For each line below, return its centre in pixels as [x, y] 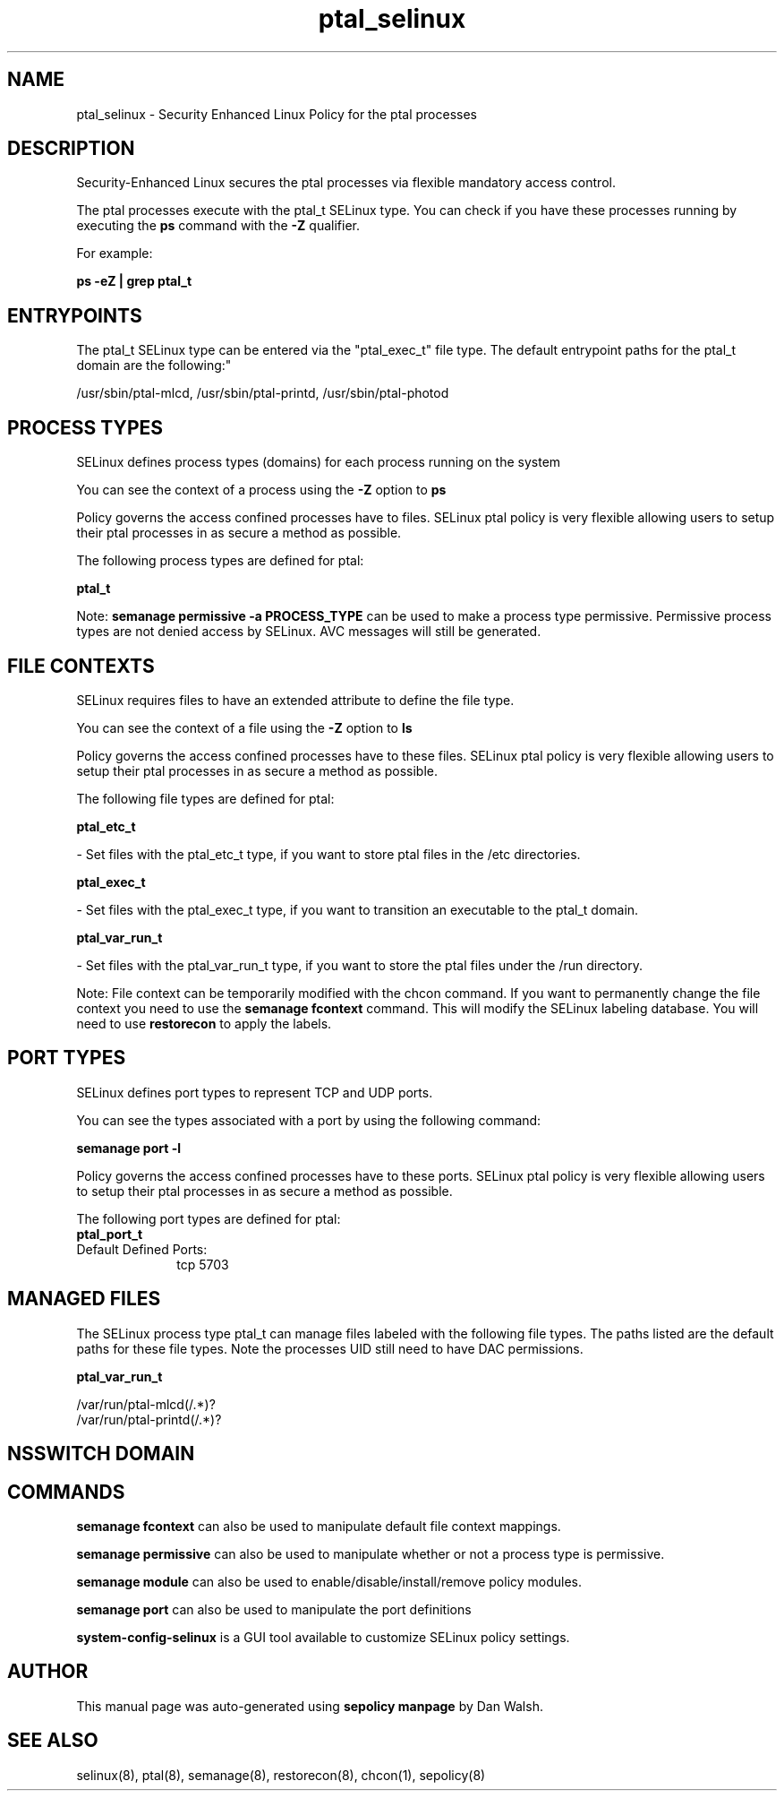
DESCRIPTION [71, 149]
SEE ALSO [53, 1741]
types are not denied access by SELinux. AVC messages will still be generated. [309, 632]
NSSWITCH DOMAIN [101, 1454]
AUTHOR [48, 1672]
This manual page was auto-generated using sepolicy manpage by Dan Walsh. [310, 1706]
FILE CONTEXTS [81, 666]
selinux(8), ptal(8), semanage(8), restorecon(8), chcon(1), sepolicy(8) [281, 1775]
